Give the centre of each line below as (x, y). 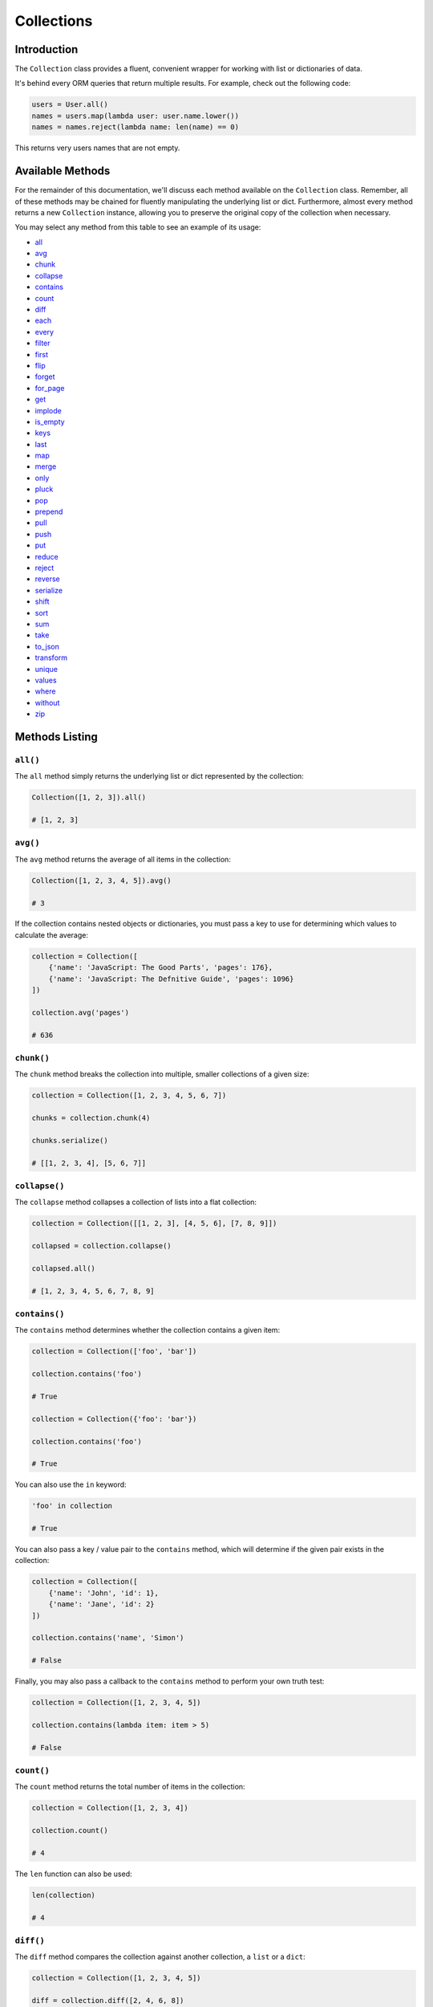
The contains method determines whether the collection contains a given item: (148, 1330)
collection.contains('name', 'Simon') (108, 1638)
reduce (47, 556)
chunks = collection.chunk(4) (91, 1118)
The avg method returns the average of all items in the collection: (123, 859)
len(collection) (64, 1895)
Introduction (47, 49)
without (47, 702)
